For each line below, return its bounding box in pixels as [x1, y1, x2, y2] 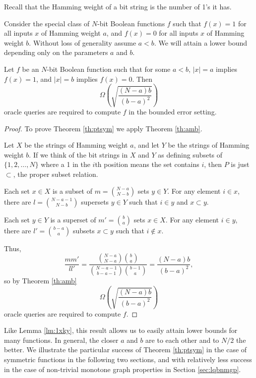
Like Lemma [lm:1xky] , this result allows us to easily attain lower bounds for [4, 325, 238, 335]
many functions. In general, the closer [4, 334, 119, 345]
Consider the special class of [4, 18, 90, 28]
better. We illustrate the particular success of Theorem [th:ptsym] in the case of [4, 344, 247, 355]
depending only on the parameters [4, 47, 108, 57]
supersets [81, 196, 109, 207]
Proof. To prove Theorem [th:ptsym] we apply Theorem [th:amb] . [4, 123, 202, 133]
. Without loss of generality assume [29, 37, 136, 48]
